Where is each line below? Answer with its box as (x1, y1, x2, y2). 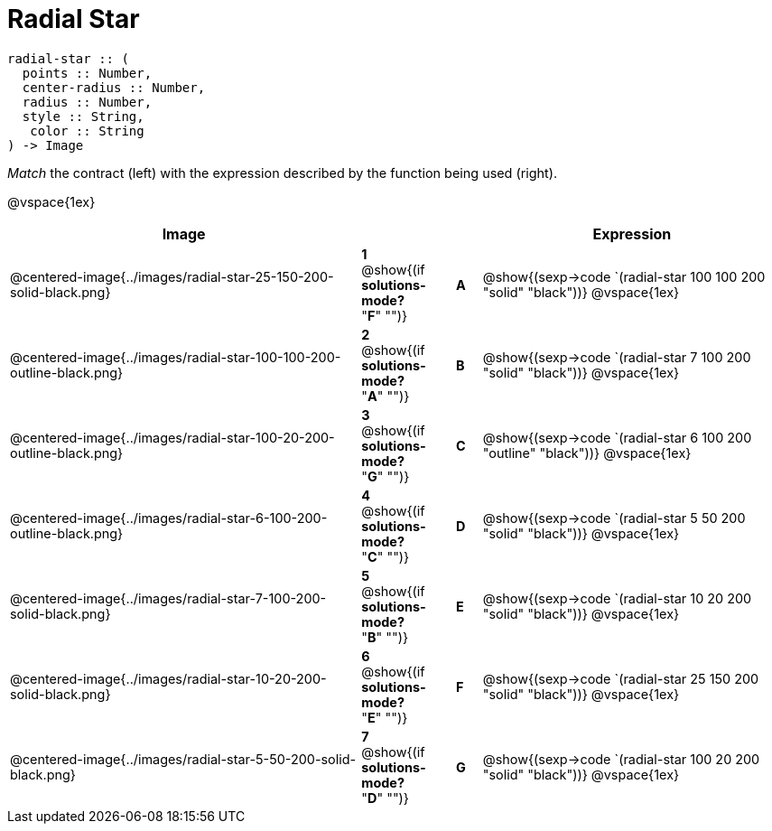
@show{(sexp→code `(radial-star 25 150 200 (482, 671, 759, 687)
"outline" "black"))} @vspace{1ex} (482, 445, 692, 462)
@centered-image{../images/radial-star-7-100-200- (10, 591, 327, 607)
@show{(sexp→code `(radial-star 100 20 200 (482, 752, 760, 768)
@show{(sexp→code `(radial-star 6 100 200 (482, 430, 752, 446)
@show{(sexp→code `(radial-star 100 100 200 (482, 269, 766, 285)
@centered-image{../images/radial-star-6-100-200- (10, 510, 328, 527)
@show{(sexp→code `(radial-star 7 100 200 (482, 350, 751, 366)
